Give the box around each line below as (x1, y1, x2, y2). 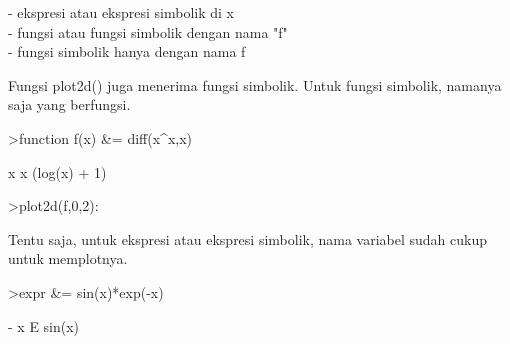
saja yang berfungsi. (8, 94, 131, 115)
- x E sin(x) (8, 315, 80, 336)
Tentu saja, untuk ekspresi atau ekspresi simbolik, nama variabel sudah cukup (8, 228, 488, 249)
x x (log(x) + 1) (8, 161, 107, 182)
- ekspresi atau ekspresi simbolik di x (8, 2, 235, 22)
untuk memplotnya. (8, 248, 128, 269)
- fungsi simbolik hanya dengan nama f (8, 41, 246, 62)
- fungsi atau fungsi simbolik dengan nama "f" (8, 21, 288, 42)
